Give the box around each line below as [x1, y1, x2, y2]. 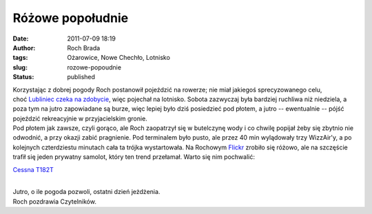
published [67, 73, 96, 81]
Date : [12, 34, 29, 43]
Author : [12, 43, 36, 52]
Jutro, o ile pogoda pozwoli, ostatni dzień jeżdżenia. [12, 188, 161, 196]
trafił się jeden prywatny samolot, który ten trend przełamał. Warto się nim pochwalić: [12, 153, 255, 161]
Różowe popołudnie [12, 10, 129, 25]
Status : [12, 73, 34, 81]
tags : [12, 54, 28, 62]
